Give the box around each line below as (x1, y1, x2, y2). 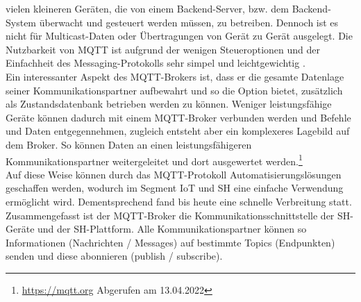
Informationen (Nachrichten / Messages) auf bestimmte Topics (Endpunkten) (6, 235, 335, 249)
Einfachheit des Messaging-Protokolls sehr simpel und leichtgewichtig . (6, 56, 305, 70)
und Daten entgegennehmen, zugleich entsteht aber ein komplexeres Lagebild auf (6, 124, 350, 138)
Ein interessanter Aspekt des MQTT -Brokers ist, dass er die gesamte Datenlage (6, 69, 344, 83)
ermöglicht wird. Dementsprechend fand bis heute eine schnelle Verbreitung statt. (6, 194, 352, 208)
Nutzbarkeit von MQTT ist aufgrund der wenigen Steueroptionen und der (6, 42, 321, 56)
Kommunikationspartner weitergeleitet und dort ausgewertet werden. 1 (6, 151, 303, 168)
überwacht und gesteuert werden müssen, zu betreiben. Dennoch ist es (39, 15, 339, 29)
